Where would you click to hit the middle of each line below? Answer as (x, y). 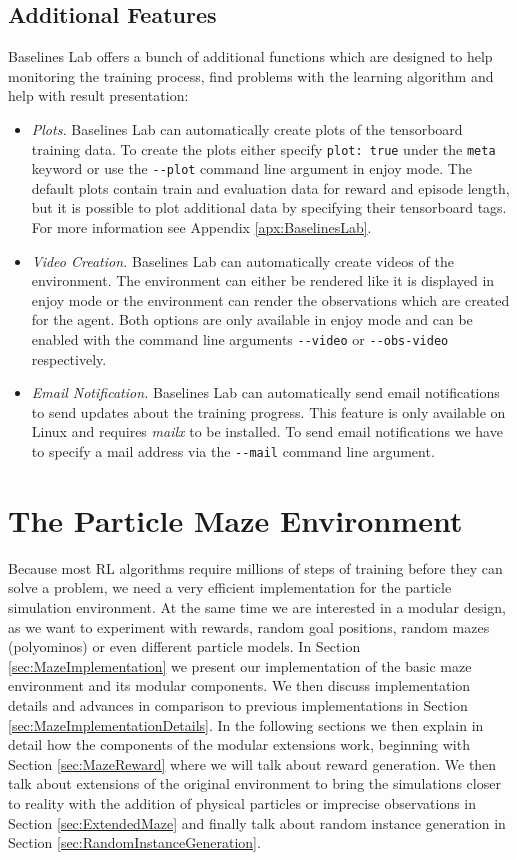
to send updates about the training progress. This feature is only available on (268, 411)
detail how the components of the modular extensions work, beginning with (239, 744)
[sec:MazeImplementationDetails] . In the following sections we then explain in (246, 724)
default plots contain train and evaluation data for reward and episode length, (270, 187)
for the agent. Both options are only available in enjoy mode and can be (252, 319)
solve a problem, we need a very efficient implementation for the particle (230, 587)
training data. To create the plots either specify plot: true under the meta (263, 148)
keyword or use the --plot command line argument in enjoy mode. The (251, 168)
